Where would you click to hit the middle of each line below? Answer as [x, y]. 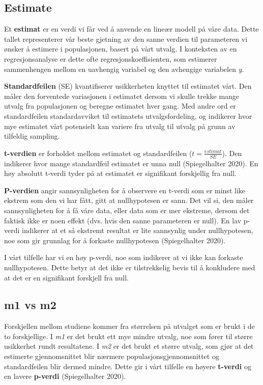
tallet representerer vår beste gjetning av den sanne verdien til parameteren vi [126, 39]
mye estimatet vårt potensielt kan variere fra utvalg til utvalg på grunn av [120, 126]
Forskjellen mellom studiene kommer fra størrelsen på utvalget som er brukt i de [129, 326]
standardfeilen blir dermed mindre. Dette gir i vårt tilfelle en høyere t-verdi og [128, 366]
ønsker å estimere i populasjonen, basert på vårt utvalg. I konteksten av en [121, 49]
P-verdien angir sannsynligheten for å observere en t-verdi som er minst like [125, 190]
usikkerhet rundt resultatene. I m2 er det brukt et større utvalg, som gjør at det [129, 346]
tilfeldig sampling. [32, 136]
